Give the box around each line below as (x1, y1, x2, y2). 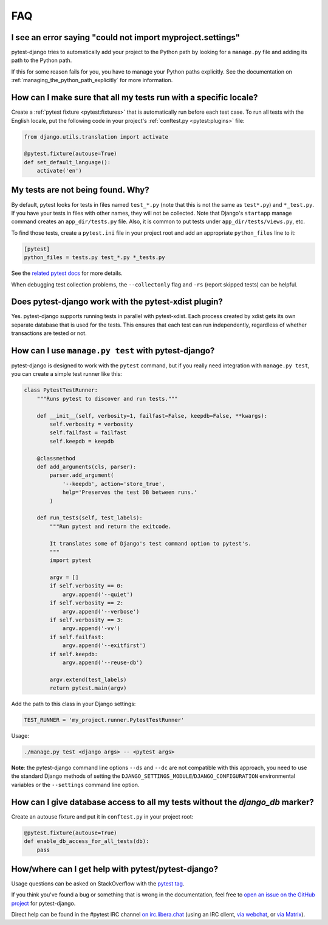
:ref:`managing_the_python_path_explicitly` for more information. (11, 77, 173, 84)
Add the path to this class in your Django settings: (11, 700, 136, 708)
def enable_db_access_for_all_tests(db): (24, 838, 149, 845)
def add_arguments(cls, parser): (36, 463, 137, 470)
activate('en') (36, 167, 82, 175)
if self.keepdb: (49, 651, 98, 657)
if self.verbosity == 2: (49, 600, 124, 606)
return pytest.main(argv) (49, 685, 127, 691)
